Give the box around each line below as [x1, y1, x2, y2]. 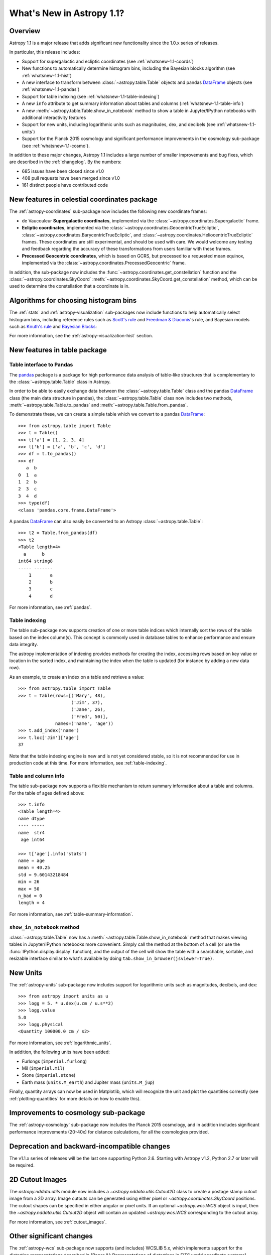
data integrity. [9, 642, 38, 648]
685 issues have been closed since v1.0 [22, 168, 104, 174]
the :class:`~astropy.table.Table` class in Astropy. [9, 379, 111, 385]
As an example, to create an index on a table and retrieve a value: [9, 674, 145, 680]
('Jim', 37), [71, 699, 103, 705]
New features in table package [9, 346, 107, 354]
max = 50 [18, 886, 40, 892]
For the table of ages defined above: [9, 790, 85, 796]
